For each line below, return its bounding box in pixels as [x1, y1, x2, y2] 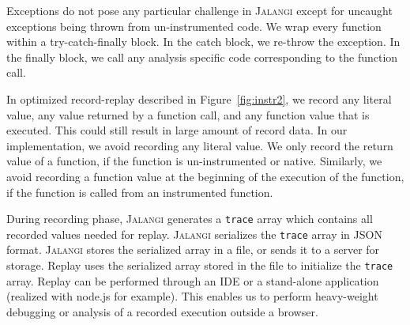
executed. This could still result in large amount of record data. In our [6, 122, 348, 138]
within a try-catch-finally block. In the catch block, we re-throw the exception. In [6, 33, 401, 50]
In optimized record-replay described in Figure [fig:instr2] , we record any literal [6, 90, 392, 107]
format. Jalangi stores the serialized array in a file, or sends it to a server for [6, 241, 380, 258]
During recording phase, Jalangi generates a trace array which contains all [6, 210, 373, 227]
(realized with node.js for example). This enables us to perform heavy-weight [6, 288, 378, 304]
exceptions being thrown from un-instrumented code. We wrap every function [6, 17, 382, 34]
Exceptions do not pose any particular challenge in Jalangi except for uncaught [6, 2, 393, 18]
